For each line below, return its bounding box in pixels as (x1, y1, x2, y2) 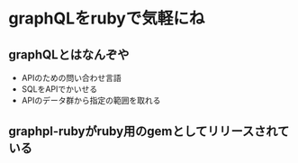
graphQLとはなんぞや (8, 47, 130, 62)
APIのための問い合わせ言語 (21, 73, 122, 83)
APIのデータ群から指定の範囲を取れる (21, 95, 161, 105)
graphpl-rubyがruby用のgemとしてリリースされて (8, 123, 290, 140)
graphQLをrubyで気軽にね (8, 8, 205, 29)
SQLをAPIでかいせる (21, 84, 98, 95)
